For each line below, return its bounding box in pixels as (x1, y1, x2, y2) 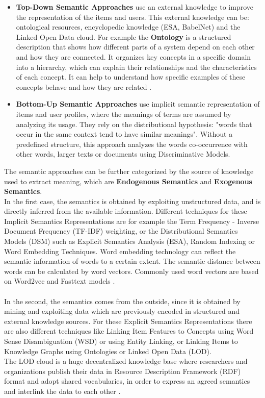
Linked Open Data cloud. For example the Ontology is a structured (16, 31, 231, 42)
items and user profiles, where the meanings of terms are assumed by (16, 108, 231, 119)
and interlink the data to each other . (4, 385, 121, 396)
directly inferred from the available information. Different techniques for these (4, 206, 247, 216)
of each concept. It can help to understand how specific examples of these (16, 71, 246, 82)
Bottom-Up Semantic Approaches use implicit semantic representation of (16, 98, 260, 109)
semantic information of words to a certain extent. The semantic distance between (4, 256, 260, 266)
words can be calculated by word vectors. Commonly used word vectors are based (4, 265, 259, 276)
